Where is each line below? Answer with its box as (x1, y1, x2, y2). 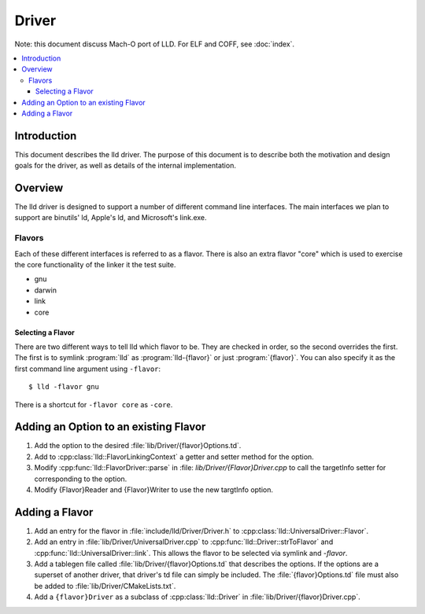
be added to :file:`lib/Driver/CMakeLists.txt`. (34, 581, 176, 590)
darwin (34, 285, 57, 295)
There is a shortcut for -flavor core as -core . (14, 399, 173, 409)
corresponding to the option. (34, 474, 128, 483)
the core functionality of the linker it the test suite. (14, 260, 176, 270)
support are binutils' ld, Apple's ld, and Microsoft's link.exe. (14, 213, 207, 222)
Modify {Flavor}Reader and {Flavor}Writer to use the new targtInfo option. (34, 485, 274, 495)
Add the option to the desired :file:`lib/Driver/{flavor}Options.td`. (34, 441, 242, 450)
